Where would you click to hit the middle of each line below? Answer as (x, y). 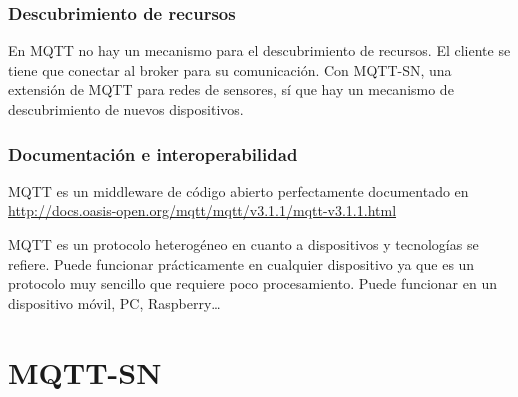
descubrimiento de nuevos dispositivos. (126, 109)
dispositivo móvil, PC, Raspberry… (114, 302)
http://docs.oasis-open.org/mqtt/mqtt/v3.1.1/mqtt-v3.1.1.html (202, 210)
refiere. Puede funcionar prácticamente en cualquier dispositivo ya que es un (241, 263)
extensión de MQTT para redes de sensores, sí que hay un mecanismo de (231, 89)
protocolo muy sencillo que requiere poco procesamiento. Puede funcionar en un (253, 283)
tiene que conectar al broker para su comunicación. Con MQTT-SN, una (230, 69)
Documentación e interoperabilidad (153, 153)
